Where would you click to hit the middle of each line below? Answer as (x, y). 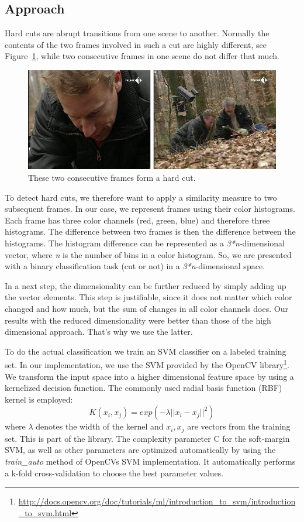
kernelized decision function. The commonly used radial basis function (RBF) (144, 388)
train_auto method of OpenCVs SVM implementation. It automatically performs (150, 461)
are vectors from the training (239, 426)
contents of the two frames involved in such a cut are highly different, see (136, 44)
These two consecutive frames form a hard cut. (112, 178)
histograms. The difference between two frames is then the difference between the (150, 231)
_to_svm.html (45, 512)
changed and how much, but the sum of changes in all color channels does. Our (146, 308)
